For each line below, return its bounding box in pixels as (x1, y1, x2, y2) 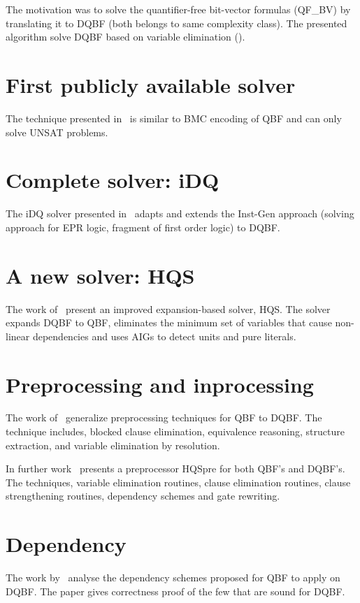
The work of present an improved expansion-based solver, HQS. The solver (6, 301, 331, 316)
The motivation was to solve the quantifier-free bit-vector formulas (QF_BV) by (6, 2, 351, 16)
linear (6, 328, 30, 343)
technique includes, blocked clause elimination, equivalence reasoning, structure (6, 424, 345, 439)
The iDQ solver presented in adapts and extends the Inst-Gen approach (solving (6, 206, 354, 221)
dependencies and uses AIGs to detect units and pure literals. (32, 328, 296, 343)
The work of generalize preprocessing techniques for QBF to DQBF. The (6, 410, 322, 425)
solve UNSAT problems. (6, 124, 108, 139)
